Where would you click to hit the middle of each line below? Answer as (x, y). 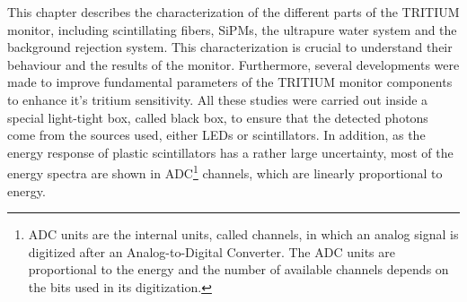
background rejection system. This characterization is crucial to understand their (230, 47)
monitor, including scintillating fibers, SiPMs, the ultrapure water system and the (232, 29)
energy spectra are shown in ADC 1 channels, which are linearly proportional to (225, 172)
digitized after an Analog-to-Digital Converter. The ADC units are (211, 251)
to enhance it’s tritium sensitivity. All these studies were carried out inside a (218, 99)
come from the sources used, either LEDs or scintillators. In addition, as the (216, 135)
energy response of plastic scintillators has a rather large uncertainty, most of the (230, 152)
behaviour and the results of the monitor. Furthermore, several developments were (233, 64)
